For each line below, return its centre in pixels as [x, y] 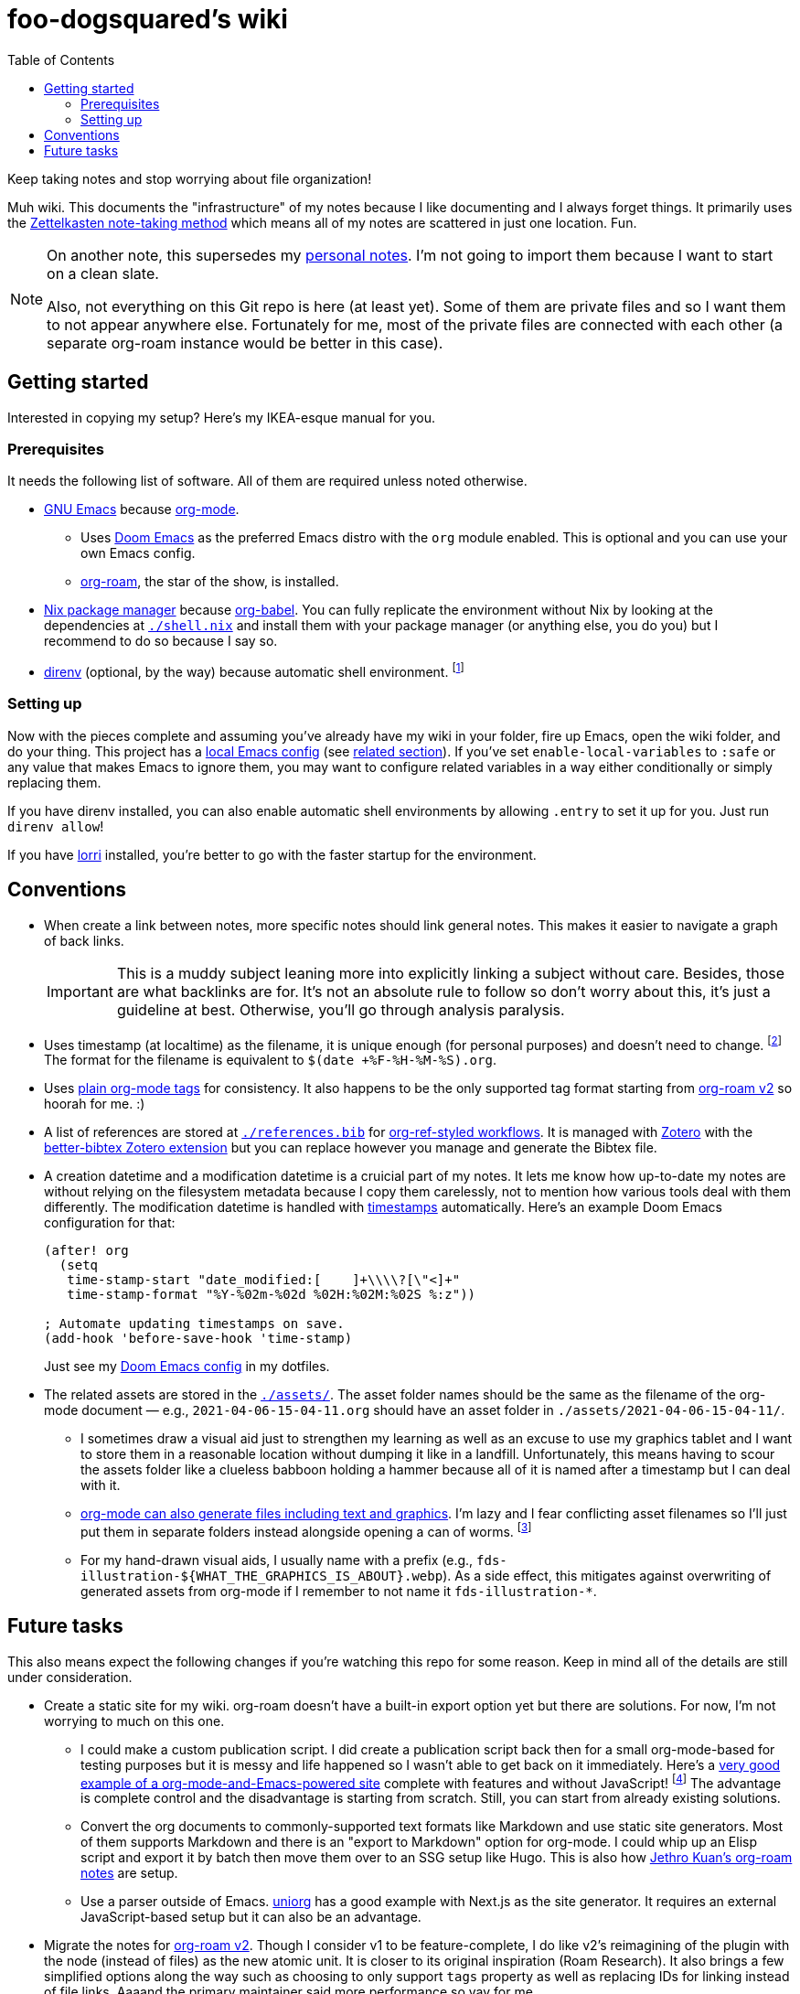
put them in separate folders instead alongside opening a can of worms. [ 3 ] [306, 1530]
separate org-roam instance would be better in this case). [245, 343]
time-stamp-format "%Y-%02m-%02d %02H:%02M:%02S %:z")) [272, 1295]
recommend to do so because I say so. [161, 641]
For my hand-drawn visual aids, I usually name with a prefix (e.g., [277, 1560]
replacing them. [54, 782]
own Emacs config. [138, 553]
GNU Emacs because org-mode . [142, 509]
